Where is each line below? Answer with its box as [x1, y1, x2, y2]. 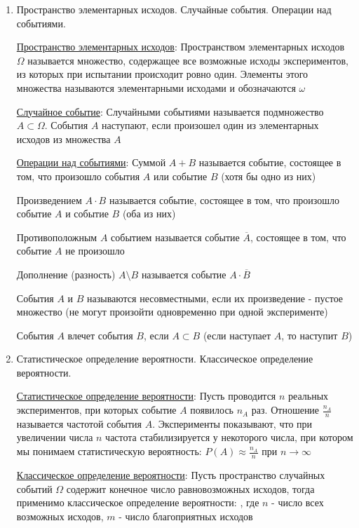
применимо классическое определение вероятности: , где [16, 495, 259, 510]
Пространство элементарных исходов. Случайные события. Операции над [16, 2, 332, 16]
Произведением [16, 192, 82, 207]
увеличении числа [16, 430, 93, 445]
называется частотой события [16, 416, 142, 431]
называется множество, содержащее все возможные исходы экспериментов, [27, 53, 348, 67]
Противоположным [16, 229, 97, 244]
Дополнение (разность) [16, 266, 116, 281]
